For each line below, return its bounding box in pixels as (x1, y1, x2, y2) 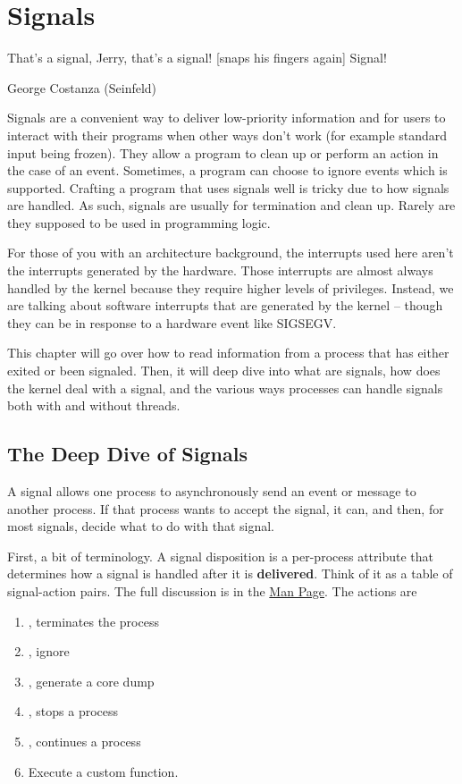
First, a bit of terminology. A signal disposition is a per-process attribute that (7, 546, 433, 565)
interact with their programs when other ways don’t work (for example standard (7, 125, 448, 144)
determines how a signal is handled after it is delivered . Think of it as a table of (7, 564, 453, 583)
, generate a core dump (28, 671, 155, 690)
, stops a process (28, 702, 119, 721)
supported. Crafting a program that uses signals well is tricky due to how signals (7, 178, 449, 197)
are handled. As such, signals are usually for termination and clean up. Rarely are (7, 196, 456, 215)
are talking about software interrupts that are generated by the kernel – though (7, 296, 443, 315)
